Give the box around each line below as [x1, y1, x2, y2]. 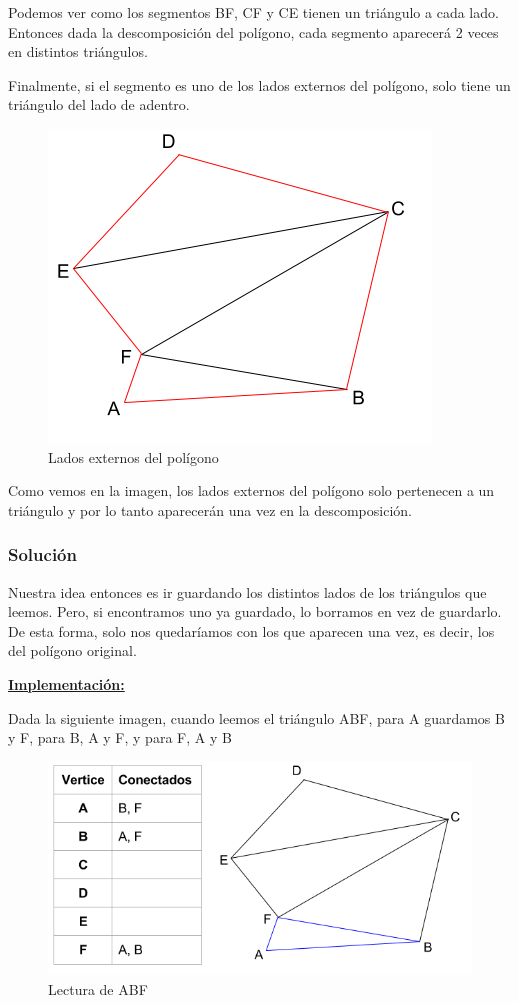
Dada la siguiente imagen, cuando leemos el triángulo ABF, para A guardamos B [8, 707, 505, 728]
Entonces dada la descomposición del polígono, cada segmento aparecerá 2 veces [8, 21, 499, 42]
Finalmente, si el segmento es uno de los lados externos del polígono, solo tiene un [8, 74, 511, 95]
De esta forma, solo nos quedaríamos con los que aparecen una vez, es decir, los [8, 620, 495, 641]
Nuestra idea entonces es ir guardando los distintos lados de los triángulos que [8, 581, 487, 602]
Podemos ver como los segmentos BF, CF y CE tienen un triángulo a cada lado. [8, 2, 499, 22]
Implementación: [8, 673, 125, 694]
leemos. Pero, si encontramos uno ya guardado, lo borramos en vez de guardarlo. [8, 601, 502, 622]
